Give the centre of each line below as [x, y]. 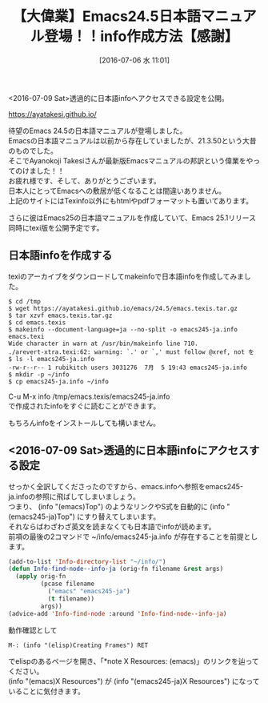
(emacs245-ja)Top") [42, 516]
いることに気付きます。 [47, 691]
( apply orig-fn [41, 576]
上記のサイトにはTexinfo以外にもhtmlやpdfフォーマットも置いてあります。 [131, 200]
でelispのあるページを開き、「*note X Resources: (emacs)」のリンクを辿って [134, 661]
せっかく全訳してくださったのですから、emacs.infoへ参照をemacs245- [126, 486]
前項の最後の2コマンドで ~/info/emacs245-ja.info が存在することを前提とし [133, 536]
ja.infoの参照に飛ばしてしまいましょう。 [74, 496]
